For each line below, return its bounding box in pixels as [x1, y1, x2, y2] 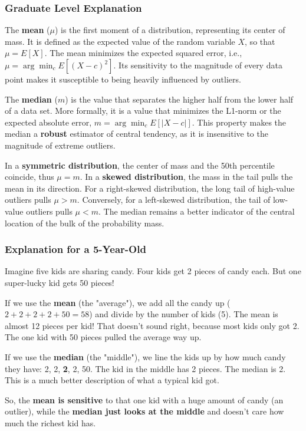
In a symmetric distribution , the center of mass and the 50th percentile [5, 159, 275, 171]
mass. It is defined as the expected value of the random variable [5, 35, 235, 47]
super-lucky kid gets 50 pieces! [5, 276, 114, 288]
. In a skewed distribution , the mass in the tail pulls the [80, 170, 293, 183]
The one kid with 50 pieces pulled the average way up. [5, 331, 202, 343]
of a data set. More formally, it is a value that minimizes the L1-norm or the [5, 104, 281, 117]
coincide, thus [5, 170, 54, 183]
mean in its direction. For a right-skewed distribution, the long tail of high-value [5, 182, 295, 194]
